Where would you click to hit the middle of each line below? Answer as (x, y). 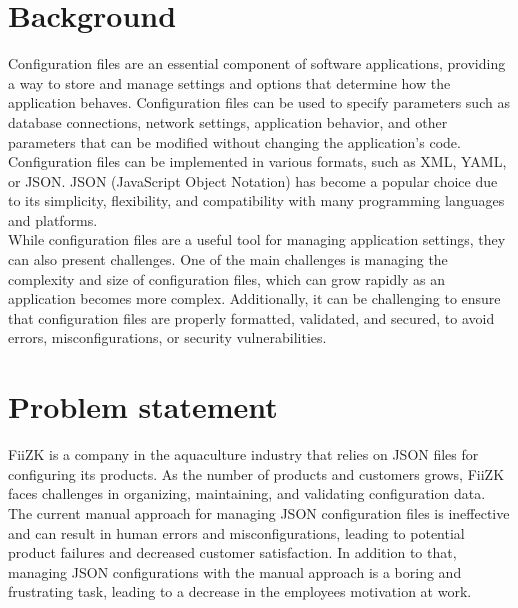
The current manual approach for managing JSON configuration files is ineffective (259, 512)
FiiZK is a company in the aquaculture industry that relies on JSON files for (243, 454)
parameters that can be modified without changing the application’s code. (234, 141)
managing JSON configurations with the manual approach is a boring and (235, 571)
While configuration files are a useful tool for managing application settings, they (257, 239)
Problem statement (143, 406)
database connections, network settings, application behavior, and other (228, 121)
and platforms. (53, 219)
